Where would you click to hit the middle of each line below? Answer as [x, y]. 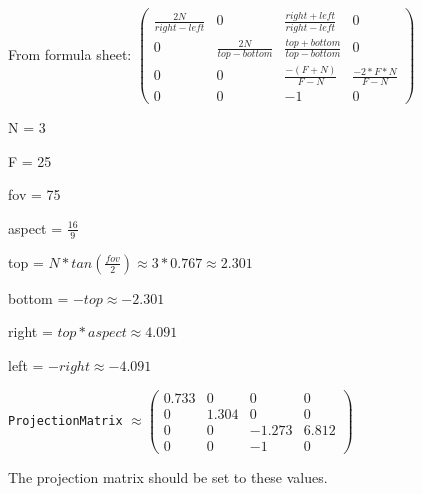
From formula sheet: [70, 53]
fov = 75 [34, 194]
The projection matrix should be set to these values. [168, 476]
